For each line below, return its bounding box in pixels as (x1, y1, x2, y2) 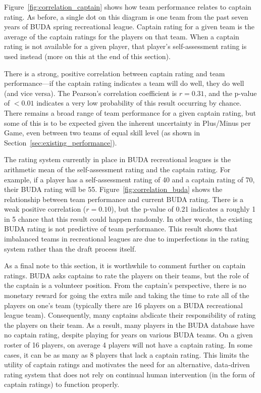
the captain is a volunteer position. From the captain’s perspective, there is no (4, 280, 246, 290)
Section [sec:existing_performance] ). (4, 137, 117, 148)
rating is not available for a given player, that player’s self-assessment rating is (4, 41, 247, 52)
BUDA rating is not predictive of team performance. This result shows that (4, 223, 238, 234)
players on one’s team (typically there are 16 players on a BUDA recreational (4, 300, 243, 310)
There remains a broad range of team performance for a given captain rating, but (4, 107, 256, 118)
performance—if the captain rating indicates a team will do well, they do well (4, 78, 244, 88)
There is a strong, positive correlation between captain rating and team (4, 68, 225, 78)
